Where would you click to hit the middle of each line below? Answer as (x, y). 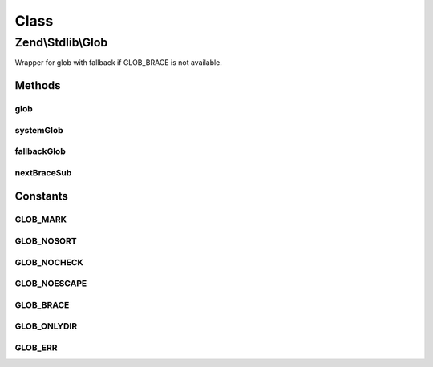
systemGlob (39, 130)
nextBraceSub (43, 172)
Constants (41, 196)
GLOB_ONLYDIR (46, 326)
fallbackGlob (40, 151)
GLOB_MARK (41, 220)
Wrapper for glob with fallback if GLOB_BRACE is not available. (118, 63)
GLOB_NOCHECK (49, 262)
